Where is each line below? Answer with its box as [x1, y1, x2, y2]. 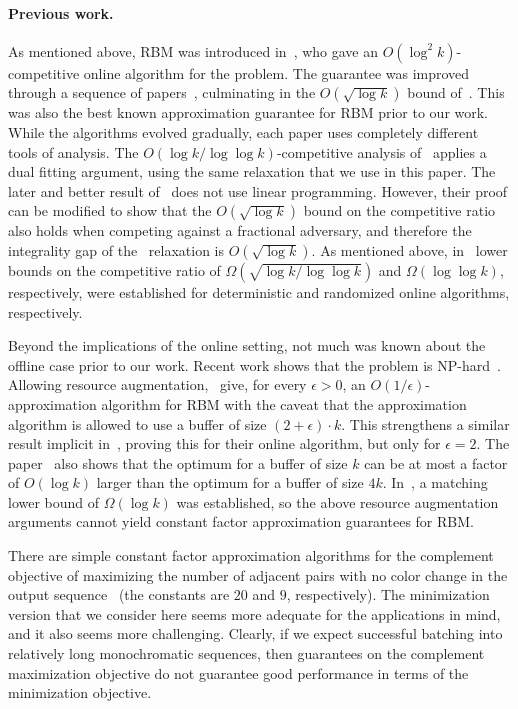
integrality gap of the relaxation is [8, 239, 225, 260]
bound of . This [407, 82, 505, 103]
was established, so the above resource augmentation [176, 491, 499, 512]
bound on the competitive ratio [303, 200, 496, 221]
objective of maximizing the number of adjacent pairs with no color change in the [8, 564, 508, 585]
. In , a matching [382, 472, 488, 493]
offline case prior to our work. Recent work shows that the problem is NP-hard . [8, 354, 501, 375]
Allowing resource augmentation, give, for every [8, 374, 307, 395]
